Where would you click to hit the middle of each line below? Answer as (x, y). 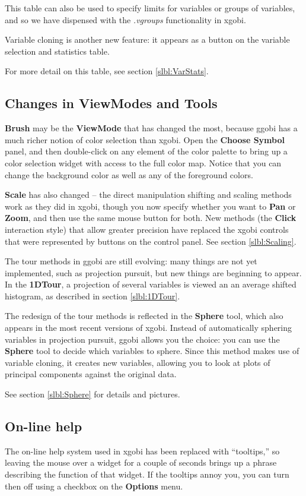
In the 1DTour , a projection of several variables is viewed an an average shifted (151, 284)
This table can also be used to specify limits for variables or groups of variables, (150, 8)
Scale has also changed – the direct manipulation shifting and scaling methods (148, 195)
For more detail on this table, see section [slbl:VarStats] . (107, 71)
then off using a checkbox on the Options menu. (94, 486)
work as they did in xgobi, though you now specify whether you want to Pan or (150, 206)
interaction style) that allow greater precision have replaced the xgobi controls (147, 229)
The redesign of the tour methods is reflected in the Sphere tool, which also (144, 316)
